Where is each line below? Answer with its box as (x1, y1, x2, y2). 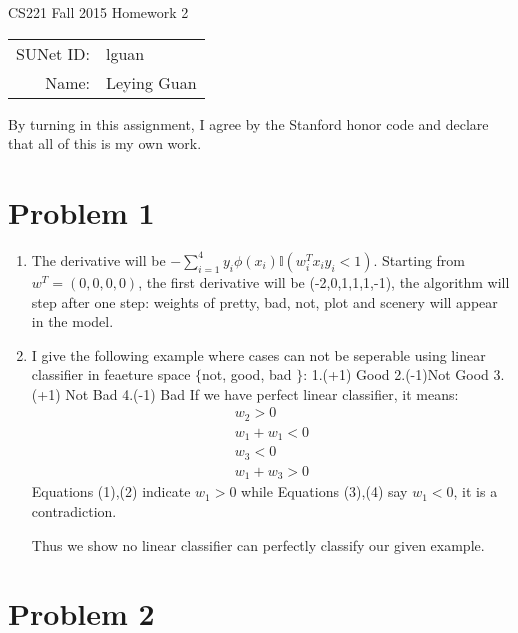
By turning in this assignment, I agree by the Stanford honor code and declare (8, 113, 489, 134)
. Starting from (373, 249, 466, 270)
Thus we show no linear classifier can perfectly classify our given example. (31, 534, 485, 555)
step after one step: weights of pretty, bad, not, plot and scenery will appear (31, 291, 498, 312)
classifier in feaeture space (31, 364, 191, 385)
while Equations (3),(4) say (241, 481, 408, 502)
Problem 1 (8, 191, 155, 232)
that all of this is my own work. (8, 133, 202, 154)
